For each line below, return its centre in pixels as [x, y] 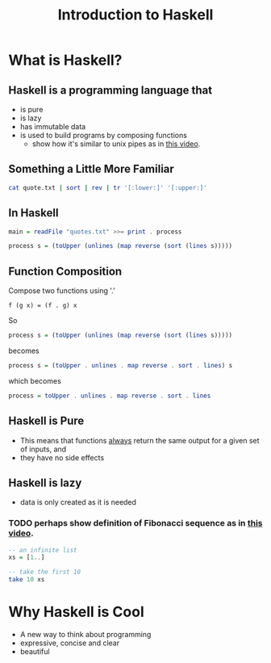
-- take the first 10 [45, 572]
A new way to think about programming [85, 635]
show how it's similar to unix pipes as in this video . [116, 144]
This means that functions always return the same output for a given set [140, 440]
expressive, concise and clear [69, 643]
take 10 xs [27, 580]
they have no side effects [62, 457]
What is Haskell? [65, 60]
